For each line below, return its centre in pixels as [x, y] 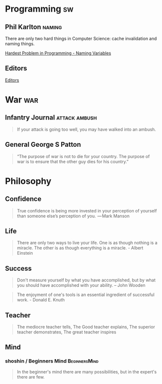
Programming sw [39, 9]
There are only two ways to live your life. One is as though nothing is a [87, 243]
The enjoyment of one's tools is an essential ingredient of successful [86, 295]
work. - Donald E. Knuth [41, 300]
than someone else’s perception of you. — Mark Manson [73, 216]
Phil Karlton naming [33, 27]
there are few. [31, 377]
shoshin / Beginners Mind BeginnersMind [52, 361]
